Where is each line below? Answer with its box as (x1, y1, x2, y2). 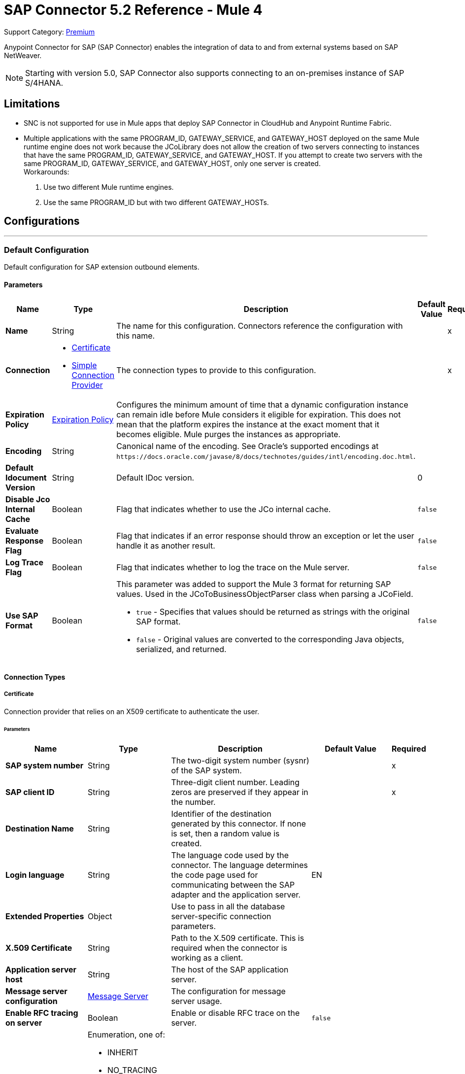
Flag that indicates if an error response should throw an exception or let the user (116, 531, 414, 541)
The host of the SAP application (171, 965, 289, 975)
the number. (171, 797, 216, 807)
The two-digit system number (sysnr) (171, 756, 309, 766)
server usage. (171, 996, 222, 1006)
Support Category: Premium (4, 27, 95, 36)
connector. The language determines (171, 860, 308, 870)
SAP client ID (5, 787, 55, 797)
